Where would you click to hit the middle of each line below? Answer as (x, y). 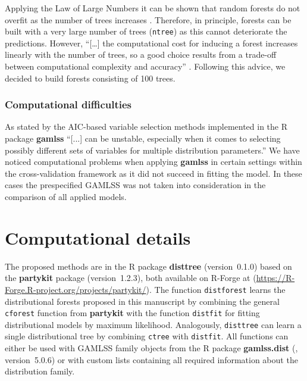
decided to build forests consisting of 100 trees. (90, 78)
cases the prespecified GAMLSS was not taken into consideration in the (135, 185)
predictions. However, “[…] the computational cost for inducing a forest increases (151, 43)
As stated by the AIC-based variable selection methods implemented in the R (146, 127)
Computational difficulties (68, 104)
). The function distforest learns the (216, 289)
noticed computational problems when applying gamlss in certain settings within (153, 162)
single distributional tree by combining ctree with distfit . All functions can (147, 336)
